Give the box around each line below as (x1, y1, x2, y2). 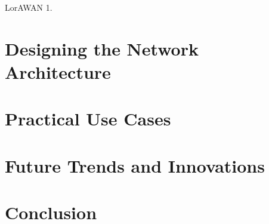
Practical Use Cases (5, 106, 171, 131)
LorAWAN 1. (5, 1, 52, 13)
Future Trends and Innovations (5, 153, 265, 177)
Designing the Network (5, 36, 199, 60)
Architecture (5, 59, 111, 84)
